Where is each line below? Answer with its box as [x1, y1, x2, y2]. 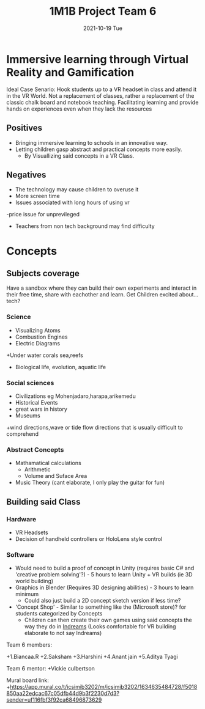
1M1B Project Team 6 [49, 4, 157, 18]
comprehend [6, 430, 39, 438]
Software [6, 550, 35, 559]
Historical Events [15, 399, 58, 406]
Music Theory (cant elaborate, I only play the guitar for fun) [15, 479, 165, 487]
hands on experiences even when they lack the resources [6, 105, 152, 112]
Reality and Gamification [6, 65, 135, 79]
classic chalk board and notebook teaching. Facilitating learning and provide [6, 98, 199, 106]
